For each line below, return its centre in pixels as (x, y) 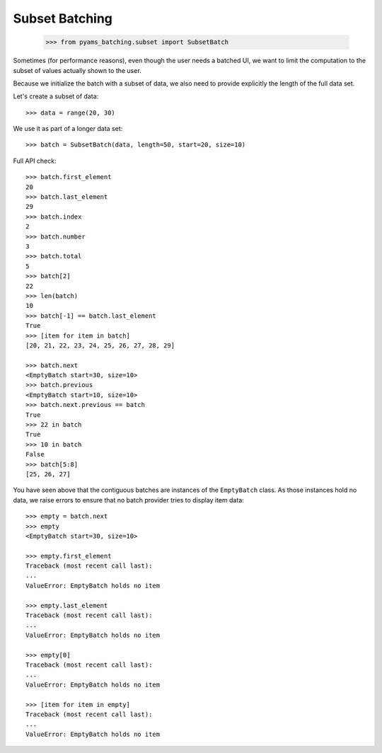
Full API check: (35, 161)
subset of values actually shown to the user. (77, 70)
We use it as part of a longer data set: (68, 129)
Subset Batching (63, 18)
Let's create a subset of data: (56, 96)
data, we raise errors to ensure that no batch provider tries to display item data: (128, 500)
